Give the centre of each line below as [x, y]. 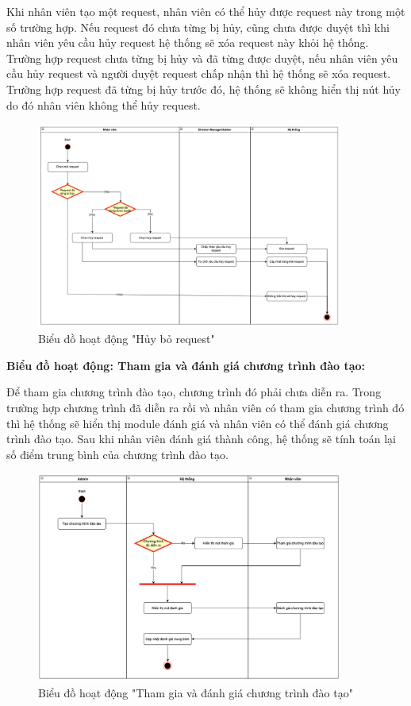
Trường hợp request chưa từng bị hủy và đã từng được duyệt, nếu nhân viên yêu [202, 58]
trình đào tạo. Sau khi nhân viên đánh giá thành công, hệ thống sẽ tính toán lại [201, 439]
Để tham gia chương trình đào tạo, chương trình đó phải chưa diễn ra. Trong [194, 392]
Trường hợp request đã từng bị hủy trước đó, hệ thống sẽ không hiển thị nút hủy [204, 89]
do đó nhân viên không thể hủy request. [104, 104]
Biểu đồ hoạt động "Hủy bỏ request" [127, 339]
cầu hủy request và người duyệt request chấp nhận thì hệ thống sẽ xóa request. [199, 73]
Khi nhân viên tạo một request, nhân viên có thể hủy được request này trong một [206, 11]
